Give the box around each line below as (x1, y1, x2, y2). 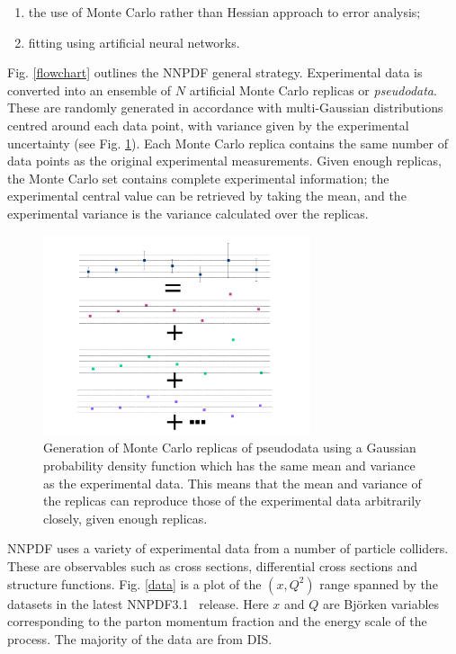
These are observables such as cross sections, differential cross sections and (7, 556, 418, 575)
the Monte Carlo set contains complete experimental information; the (7, 168, 389, 187)
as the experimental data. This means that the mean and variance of (43, 473, 422, 492)
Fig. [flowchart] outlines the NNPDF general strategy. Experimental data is (7, 63, 423, 82)
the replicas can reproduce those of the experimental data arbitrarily (43, 491, 422, 510)
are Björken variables (322, 594, 440, 613)
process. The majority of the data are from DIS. (7, 629, 273, 648)
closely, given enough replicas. (43, 508, 208, 527)
